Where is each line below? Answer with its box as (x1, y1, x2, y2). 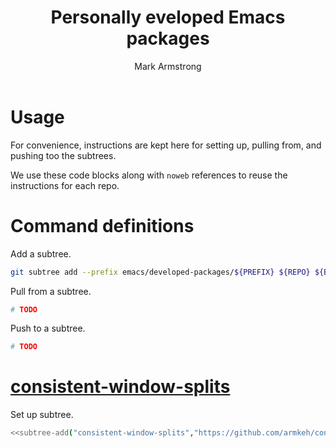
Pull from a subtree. (10, 285, 92, 297)
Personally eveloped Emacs (50, 6, 286, 29)
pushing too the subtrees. (10, 149, 117, 161)
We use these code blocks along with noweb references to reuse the (10, 169, 288, 181)
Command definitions (10, 214, 195, 237)
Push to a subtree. (10, 322, 86, 335)
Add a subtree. (10, 247, 72, 260)
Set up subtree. (10, 409, 74, 421)
